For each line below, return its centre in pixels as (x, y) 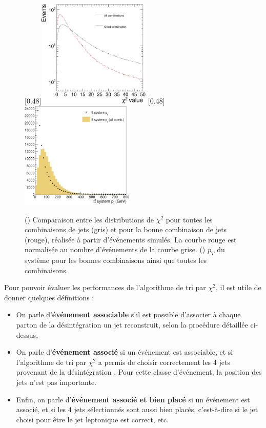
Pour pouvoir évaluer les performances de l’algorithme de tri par (105, 287)
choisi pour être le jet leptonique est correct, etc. (93, 419)
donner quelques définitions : (49, 297)
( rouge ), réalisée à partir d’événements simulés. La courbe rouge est (131, 239)
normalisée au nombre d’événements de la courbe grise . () (115, 249)
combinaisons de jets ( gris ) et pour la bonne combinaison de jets (126, 229)
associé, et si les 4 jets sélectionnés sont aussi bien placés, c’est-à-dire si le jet (137, 409)
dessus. (27, 334)
